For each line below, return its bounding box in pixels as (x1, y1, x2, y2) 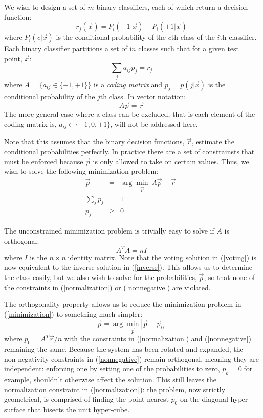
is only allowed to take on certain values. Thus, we (93, 156, 249, 166)
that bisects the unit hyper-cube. (28, 404, 130, 414)
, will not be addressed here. (110, 118, 198, 129)
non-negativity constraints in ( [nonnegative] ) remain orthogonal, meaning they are (4, 353, 259, 364)
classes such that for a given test (138, 43, 239, 54)
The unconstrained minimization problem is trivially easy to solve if (4, 225, 214, 236)
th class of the (171, 32, 215, 42)
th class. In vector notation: (100, 90, 186, 101)
